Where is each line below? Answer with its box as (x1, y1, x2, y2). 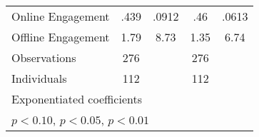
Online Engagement (11, 8, 110, 24)
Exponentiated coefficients (11, 91, 142, 107)
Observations (11, 49, 76, 66)
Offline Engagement (11, 29, 110, 45)
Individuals (11, 70, 67, 86)
